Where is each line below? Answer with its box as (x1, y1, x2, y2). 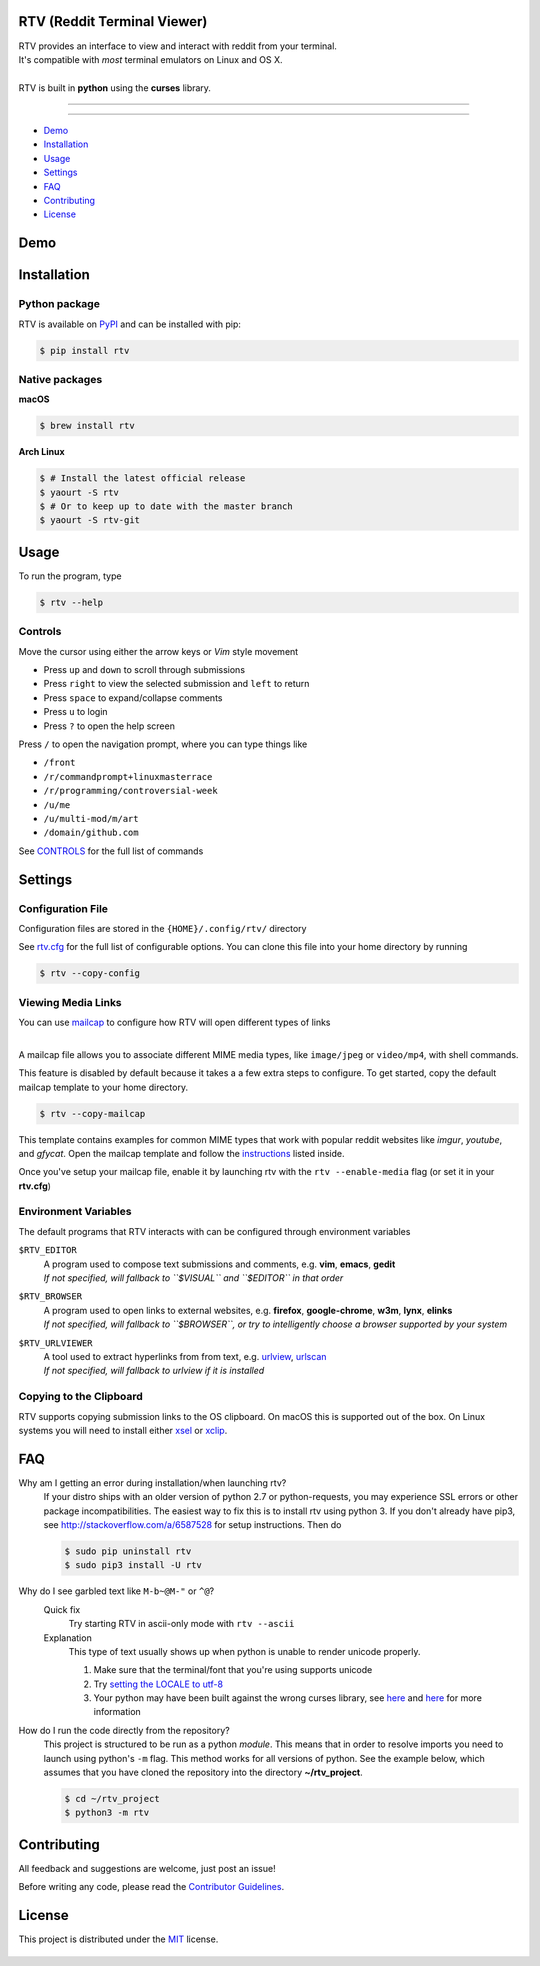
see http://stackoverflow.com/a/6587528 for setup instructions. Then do (43, 1518, 342, 1530)
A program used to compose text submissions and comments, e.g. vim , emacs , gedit (43, 1258, 396, 1270)
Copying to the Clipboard (18, 1390, 144, 1404)
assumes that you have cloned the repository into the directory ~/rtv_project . (43, 1766, 364, 1779)
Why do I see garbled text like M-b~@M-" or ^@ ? (18, 1585, 215, 1597)
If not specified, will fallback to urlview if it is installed (43, 1365, 265, 1377)
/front (43, 757, 76, 769)
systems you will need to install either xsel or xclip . (18, 1424, 228, 1436)
